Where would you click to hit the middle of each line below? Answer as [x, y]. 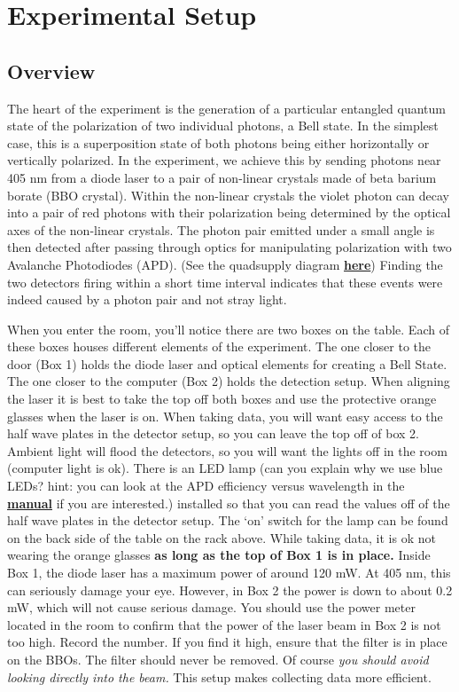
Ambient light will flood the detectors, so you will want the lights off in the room [227, 450]
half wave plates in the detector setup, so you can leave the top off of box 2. [213, 433]
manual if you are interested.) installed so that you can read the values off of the [229, 503]
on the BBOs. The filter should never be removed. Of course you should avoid [218, 659]
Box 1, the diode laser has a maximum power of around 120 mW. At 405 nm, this [229, 573]
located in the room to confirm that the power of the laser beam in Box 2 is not [224, 624]
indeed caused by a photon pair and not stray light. [147, 299]
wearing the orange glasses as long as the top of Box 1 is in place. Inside [219, 555]
